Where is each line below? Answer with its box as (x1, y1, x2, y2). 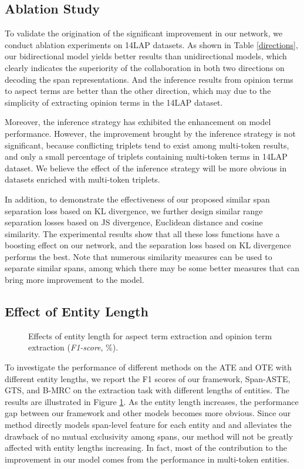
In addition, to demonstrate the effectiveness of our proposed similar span (5, 193, 270, 205)
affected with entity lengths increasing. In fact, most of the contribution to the (5, 441, 287, 454)
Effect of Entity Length (5, 302, 148, 320)
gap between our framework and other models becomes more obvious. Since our (5, 407, 291, 419)
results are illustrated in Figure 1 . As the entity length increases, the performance (5, 395, 299, 407)
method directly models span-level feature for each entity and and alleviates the (5, 419, 292, 431)
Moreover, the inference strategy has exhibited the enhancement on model (5, 116, 271, 128)
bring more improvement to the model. (5, 274, 144, 286)
